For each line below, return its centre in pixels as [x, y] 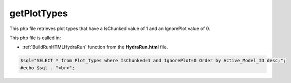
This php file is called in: [35, 38]
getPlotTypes [39, 13]
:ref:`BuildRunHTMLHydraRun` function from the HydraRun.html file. [95, 47]
